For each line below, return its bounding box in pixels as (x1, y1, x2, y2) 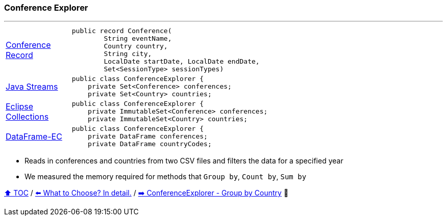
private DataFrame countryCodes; (88, 140, 212, 148)
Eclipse (6, 101, 34, 112)
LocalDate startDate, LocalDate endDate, (104, 58, 260, 66)
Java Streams (6, 81, 58, 92)
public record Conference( (71, 27, 172, 35)
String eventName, (104, 35, 172, 43)
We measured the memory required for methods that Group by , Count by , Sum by (24, 172, 307, 181)
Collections (6, 111, 49, 122)
